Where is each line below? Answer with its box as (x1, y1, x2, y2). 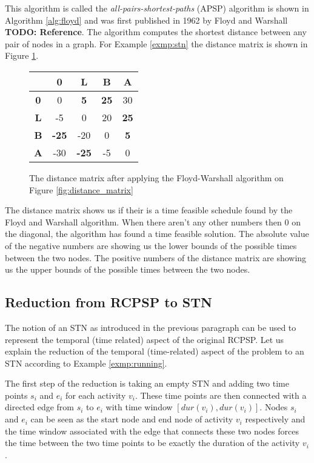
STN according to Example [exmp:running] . (5, 356, 167, 369)
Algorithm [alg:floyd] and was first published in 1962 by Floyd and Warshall (5, 13, 288, 26)
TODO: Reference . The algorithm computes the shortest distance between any (5, 25, 307, 38)
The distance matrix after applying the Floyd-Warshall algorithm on (29, 171, 284, 184)
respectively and (245, 413, 306, 425)
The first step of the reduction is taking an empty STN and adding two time (5, 377, 289, 390)
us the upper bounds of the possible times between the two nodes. (5, 263, 250, 276)
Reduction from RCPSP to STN (5, 293, 212, 311)
